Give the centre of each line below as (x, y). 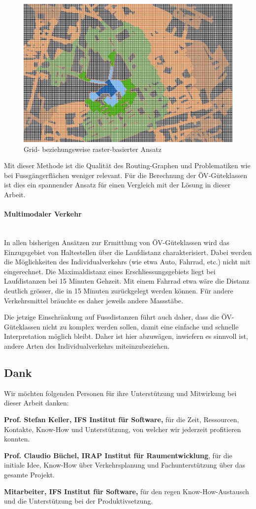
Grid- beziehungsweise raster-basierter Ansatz (93, 149)
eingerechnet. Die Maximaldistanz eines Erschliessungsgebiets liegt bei (110, 271)
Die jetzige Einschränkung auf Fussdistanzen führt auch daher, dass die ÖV (118, 317)
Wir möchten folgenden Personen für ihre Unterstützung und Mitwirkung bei (120, 393)
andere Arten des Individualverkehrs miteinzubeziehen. (87, 345)
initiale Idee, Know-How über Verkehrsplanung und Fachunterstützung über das (125, 465)
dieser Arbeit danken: (36, 403)
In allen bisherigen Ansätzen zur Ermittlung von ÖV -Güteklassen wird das (117, 242)
